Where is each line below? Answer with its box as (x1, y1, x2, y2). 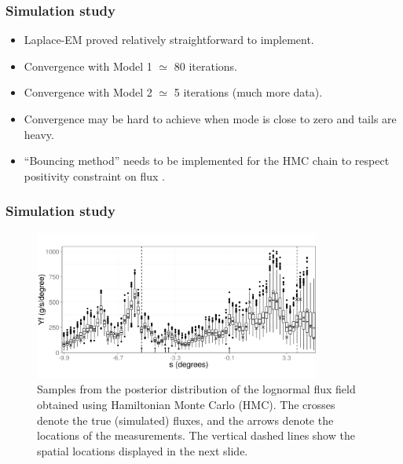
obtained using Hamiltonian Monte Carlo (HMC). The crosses (37, 396, 335, 412)
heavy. (24, 126, 54, 142)
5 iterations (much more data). (174, 84, 323, 100)
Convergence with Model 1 (24, 57, 152, 74)
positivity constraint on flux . (24, 167, 165, 184)
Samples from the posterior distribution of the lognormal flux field (37, 381, 356, 397)
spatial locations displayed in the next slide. (37, 442, 248, 459)
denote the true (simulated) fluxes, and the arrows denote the (37, 411, 334, 428)
